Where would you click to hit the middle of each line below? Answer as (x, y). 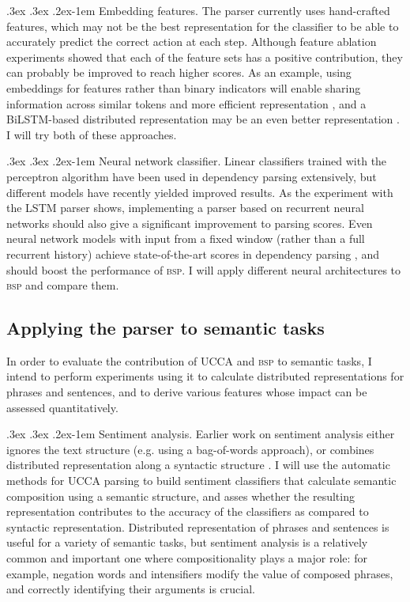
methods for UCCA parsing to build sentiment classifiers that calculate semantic (201, 481)
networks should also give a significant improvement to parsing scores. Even (190, 223)
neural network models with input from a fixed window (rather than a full (186, 239)
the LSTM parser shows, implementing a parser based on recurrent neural (185, 208)
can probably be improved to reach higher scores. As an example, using (179, 72)
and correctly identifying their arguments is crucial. (131, 589)
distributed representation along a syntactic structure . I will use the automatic (198, 465)
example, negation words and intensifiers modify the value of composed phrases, (200, 573)
